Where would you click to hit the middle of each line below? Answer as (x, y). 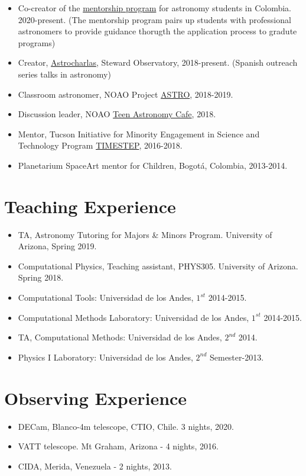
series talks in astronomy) (64, 74)
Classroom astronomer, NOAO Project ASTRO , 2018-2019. (126, 94)
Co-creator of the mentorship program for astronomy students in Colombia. (154, 8)
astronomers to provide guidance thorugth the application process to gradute (157, 31)
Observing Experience (96, 398)
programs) (37, 42)
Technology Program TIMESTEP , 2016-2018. (100, 145)
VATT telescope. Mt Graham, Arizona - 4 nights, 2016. (118, 446)
